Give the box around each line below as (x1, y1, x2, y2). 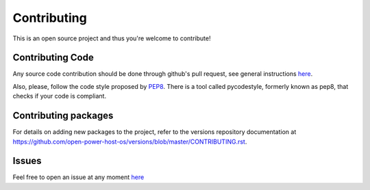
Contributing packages (12, 110, 114, 122)
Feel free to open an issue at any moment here (12, 173, 145, 181)
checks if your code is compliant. (12, 92, 106, 100)
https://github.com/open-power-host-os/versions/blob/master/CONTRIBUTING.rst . (12, 137, 247, 146)
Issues (12, 155, 42, 167)
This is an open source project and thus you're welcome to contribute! (12, 34, 211, 42)
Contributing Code (12, 52, 94, 64)
